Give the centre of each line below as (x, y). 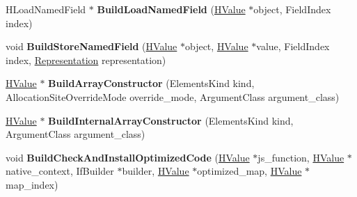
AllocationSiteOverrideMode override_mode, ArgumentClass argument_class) (173, 96)
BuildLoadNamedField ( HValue (171, 9)
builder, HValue (156, 171)
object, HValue (216, 46)
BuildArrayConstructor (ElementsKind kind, (151, 83)
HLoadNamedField (46, 9)
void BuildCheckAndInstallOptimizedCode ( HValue (128, 157)
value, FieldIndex (293, 46)
